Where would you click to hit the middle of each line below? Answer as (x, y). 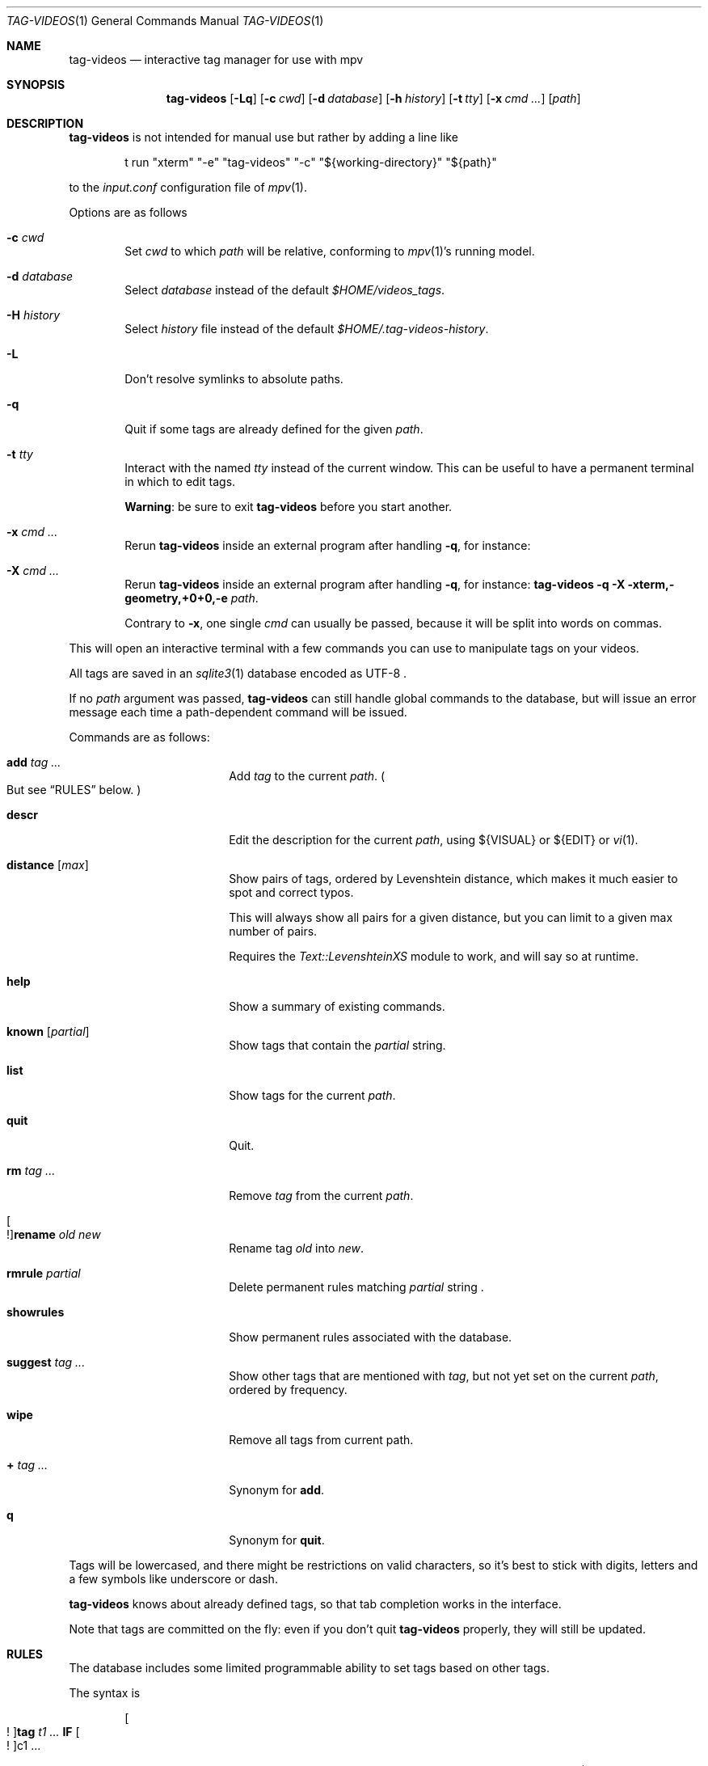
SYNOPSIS (36, 84)
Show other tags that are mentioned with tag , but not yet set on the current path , (444, 1376)
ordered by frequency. (288, 1390)
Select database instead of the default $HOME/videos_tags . (285, 290)
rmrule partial (44, 1273)
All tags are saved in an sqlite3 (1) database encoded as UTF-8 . (238, 673)
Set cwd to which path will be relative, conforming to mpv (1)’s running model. (330, 251)
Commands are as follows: (139, 737)
